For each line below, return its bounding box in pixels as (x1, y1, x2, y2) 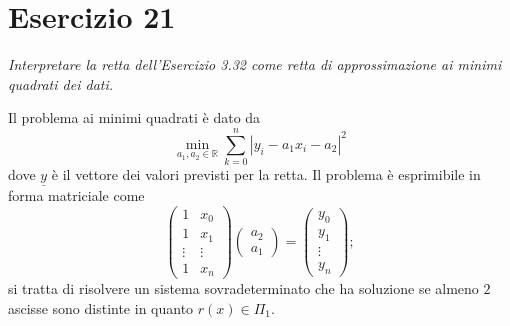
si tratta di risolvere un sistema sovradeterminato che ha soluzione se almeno (8, 278, 479, 299)
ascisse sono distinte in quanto (8, 298, 194, 318)
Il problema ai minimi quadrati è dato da (8, 107, 261, 128)
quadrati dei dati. (8, 73, 114, 94)
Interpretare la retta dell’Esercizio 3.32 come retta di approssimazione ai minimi (8, 54, 502, 75)
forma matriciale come (8, 185, 145, 206)
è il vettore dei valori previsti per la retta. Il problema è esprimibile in (51, 164, 481, 185)
